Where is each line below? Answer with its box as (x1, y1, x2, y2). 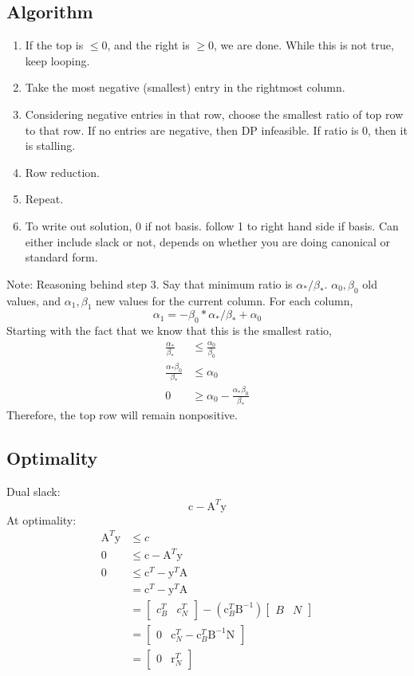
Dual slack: (6, 482, 61, 499)
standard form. (25, 249, 98, 265)
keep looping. (25, 52, 90, 69)
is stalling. (25, 137, 76, 154)
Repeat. (25, 191, 64, 207)
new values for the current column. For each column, (95, 292, 353, 309)
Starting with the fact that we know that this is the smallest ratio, (6, 322, 332, 339)
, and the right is (107, 37, 190, 53)
